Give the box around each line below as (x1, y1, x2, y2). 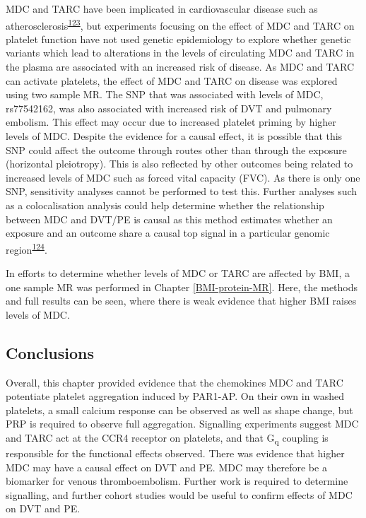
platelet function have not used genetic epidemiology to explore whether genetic (6, 31, 351, 46)
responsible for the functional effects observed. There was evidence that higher (6, 446, 345, 461)
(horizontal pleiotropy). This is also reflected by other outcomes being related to (6, 156, 353, 171)
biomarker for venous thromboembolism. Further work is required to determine (6, 473, 348, 488)
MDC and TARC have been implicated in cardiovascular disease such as (6, 1, 318, 16)
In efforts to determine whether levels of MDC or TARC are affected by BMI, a (6, 266, 350, 280)
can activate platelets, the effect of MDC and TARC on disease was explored (6, 73, 338, 88)
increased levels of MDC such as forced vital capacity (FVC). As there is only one (6, 170, 360, 184)
